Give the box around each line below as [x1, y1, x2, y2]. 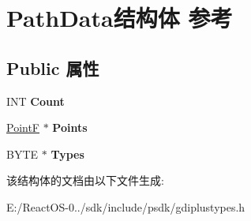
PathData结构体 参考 [6, 2, 233, 34]
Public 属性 [6, 55, 99, 80]
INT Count [6, 92, 65, 109]
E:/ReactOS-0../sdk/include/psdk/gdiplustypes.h [6, 198, 245, 215]
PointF [6, 119, 40, 136]
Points [52, 119, 88, 136]
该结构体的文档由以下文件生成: [6, 172, 164, 189]
